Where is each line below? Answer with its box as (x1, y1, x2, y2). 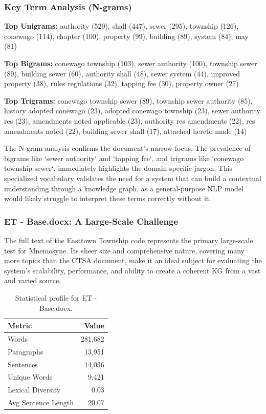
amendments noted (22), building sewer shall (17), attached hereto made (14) (4, 125, 247, 136)
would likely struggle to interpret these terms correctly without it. (4, 193, 211, 204)
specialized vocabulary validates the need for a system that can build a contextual (4, 172, 261, 183)
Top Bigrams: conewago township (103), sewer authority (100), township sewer (4, 58, 257, 68)
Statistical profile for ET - (15, 292, 97, 303)
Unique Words (8, 371, 53, 382)
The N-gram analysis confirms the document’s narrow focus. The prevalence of (4, 143, 251, 153)
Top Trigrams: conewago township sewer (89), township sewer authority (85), (4, 95, 253, 106)
